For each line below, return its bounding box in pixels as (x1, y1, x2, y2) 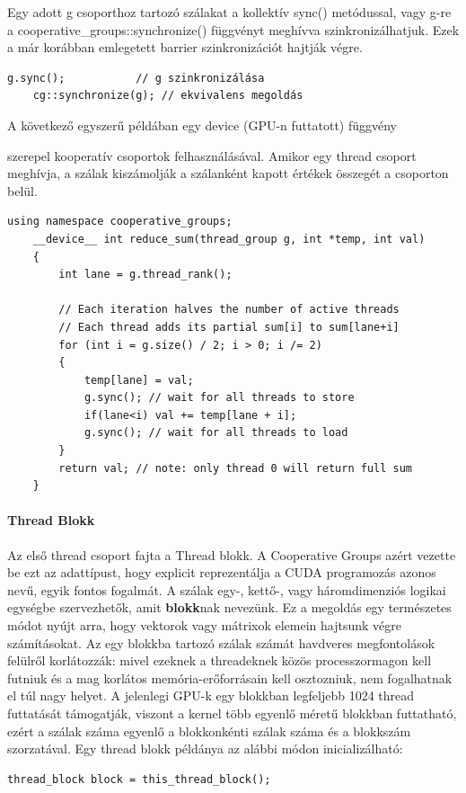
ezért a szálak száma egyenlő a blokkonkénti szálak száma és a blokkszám (7, 721, 411, 740)
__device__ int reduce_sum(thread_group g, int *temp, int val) (32, 232, 426, 245)
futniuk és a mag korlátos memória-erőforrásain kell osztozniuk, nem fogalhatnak (7, 668, 453, 687)
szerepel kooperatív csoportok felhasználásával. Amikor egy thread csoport (7, 146, 417, 165)
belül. (7, 181, 38, 200)
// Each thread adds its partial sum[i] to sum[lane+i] (58, 320, 400, 334)
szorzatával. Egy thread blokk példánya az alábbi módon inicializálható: (7, 739, 403, 758)
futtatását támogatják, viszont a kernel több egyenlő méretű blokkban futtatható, (7, 703, 457, 722)
